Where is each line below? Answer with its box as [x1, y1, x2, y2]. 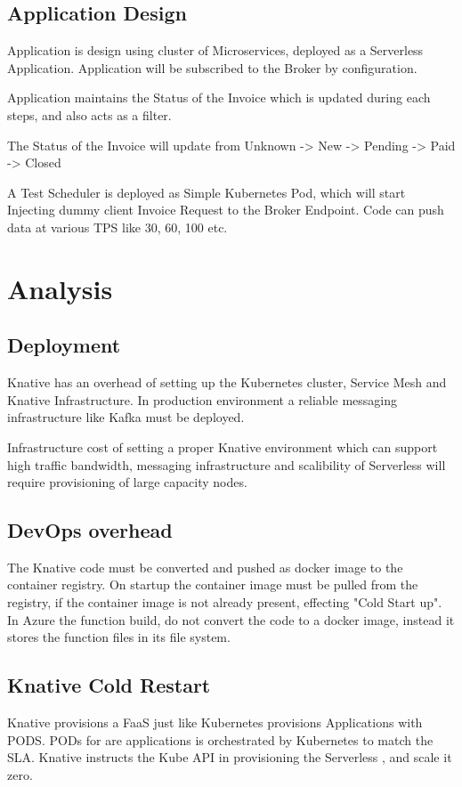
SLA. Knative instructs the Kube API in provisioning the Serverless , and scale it [7, 748, 452, 767]
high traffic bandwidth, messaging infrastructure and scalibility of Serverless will [7, 455, 446, 474]
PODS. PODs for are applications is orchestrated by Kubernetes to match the [7, 730, 434, 749]
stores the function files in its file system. [7, 628, 231, 646]
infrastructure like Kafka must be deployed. [7, 408, 245, 426]
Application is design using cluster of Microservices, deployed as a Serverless [7, 41, 424, 60]
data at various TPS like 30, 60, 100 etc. [7, 217, 228, 236]
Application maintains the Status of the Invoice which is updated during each [7, 88, 431, 107]
